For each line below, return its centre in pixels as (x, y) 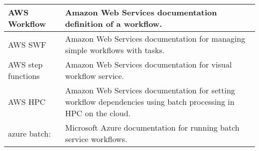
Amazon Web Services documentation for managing (155, 38)
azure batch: (29, 133)
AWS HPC (27, 102)
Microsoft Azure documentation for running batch (152, 127)
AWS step (25, 64)
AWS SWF (27, 44)
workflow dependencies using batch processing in (150, 102)
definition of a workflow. (114, 24)
